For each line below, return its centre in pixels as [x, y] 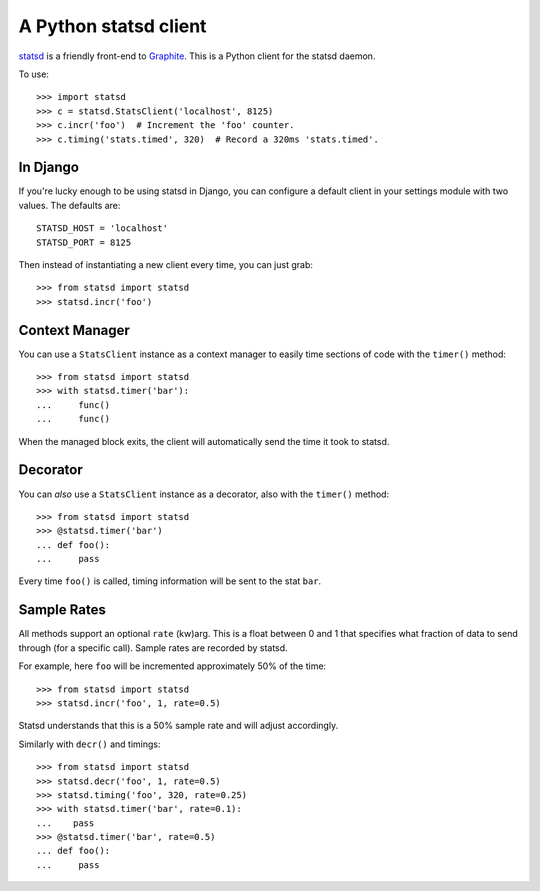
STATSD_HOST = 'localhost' [102, 228]
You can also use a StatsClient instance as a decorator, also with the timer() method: [204, 494]
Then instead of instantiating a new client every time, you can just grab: [166, 264]
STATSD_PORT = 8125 [84, 242]
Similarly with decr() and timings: [89, 744]
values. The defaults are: [69, 205]
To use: [34, 74]
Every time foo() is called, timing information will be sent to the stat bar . [170, 581]
